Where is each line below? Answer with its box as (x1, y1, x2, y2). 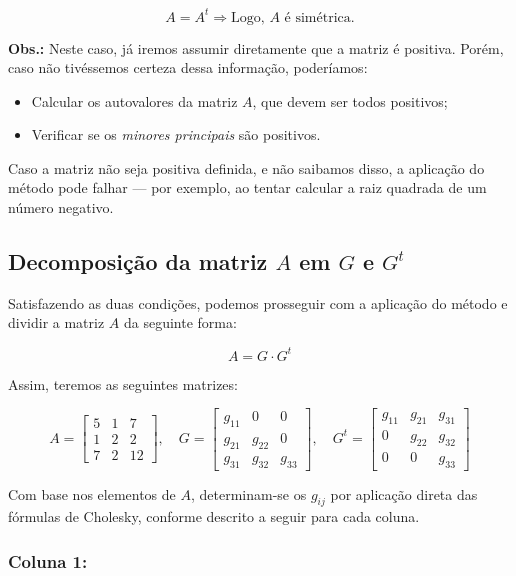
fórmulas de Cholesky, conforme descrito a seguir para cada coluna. (8, 506, 420, 527)
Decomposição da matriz (8, 246, 268, 277)
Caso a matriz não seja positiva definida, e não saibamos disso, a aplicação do (8, 157, 485, 178)
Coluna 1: (8, 548, 88, 573)
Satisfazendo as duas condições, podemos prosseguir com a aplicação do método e (8, 292, 508, 313)
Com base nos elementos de (8, 483, 176, 504)
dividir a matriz (8, 312, 105, 333)
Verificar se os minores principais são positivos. (31, 124, 321, 145)
